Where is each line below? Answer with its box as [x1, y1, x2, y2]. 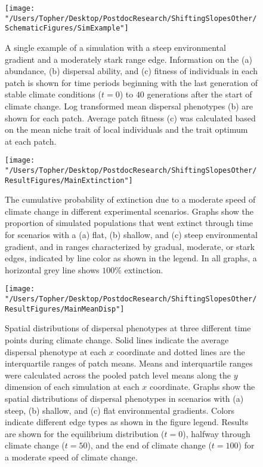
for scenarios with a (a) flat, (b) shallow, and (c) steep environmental [5, 228, 258, 241]
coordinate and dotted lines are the [116, 345, 245, 358]
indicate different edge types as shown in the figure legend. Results [5, 416, 249, 428]
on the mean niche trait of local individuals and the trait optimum [5, 123, 248, 136]
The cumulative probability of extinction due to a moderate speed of [5, 193, 256, 206]
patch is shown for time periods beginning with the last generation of [5, 76, 258, 88]
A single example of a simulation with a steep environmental [5, 41, 226, 53]
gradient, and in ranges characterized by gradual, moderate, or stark [5, 240, 255, 252]
